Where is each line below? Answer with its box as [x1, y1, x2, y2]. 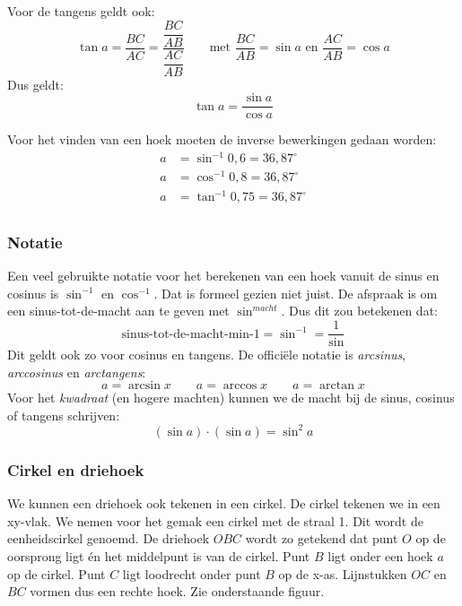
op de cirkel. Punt [7, 564, 106, 583]
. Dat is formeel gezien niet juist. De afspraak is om [153, 283, 438, 302]
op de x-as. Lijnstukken [278, 564, 407, 583]
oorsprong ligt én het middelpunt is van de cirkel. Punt [7, 546, 310, 565]
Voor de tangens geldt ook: [7, 2, 155, 20]
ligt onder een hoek [327, 546, 433, 565]
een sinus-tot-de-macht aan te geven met [7, 301, 230, 320]
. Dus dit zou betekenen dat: [281, 301, 438, 320]
